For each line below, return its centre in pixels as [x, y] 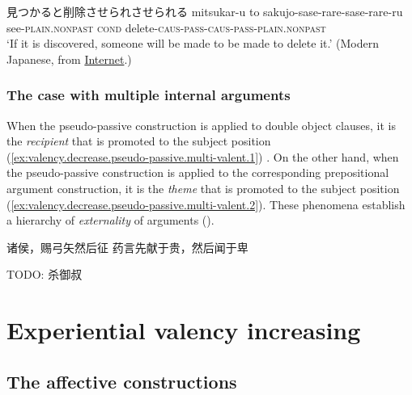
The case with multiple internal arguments [149, 95]
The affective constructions [122, 381]
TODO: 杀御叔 [45, 274]
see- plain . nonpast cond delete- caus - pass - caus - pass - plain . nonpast [166, 27]
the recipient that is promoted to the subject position [139, 141]
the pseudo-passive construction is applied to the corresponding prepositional [198, 172]
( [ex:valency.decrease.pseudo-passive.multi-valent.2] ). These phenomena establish [206, 204]
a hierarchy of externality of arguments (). [110, 220]
